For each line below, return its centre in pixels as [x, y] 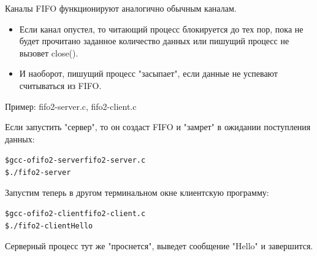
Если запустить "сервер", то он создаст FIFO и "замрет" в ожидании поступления [158, 127]
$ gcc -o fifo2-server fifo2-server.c [75, 161]
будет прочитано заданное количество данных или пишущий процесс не [154, 41]
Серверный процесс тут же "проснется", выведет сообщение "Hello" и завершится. [159, 245]
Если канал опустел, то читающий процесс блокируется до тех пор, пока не [161, 29]
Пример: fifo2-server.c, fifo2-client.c [71, 106]
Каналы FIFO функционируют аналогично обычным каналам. [121, 8]
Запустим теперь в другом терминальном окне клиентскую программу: [137, 192]
